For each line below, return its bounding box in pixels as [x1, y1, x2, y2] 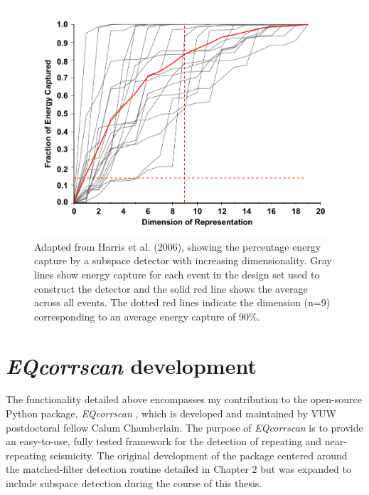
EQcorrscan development [6, 350, 257, 380]
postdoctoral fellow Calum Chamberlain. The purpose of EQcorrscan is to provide [6, 420, 363, 434]
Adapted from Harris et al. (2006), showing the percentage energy [34, 239, 321, 254]
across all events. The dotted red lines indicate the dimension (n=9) [34, 295, 331, 310]
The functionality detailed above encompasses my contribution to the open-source [6, 392, 362, 407]
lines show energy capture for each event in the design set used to [34, 266, 320, 281]
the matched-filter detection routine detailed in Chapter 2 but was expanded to [6, 462, 351, 476]
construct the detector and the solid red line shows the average [34, 281, 308, 296]
